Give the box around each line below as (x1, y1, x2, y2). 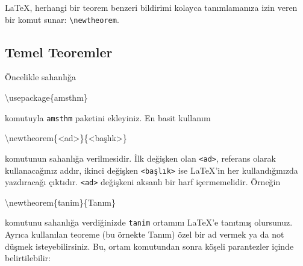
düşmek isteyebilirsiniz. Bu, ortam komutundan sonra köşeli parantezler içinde (5, 239, 294, 252)
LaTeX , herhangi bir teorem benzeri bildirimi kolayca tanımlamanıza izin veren (5, 1, 298, 13)
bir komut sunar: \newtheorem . (5, 13, 119, 25)
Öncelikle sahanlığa (5, 71, 76, 83)
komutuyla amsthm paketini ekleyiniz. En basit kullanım (5, 111, 211, 124)
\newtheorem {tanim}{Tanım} (5, 195, 116, 208)
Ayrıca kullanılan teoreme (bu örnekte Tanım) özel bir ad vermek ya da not (5, 228, 284, 241)
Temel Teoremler (5, 42, 113, 61)
